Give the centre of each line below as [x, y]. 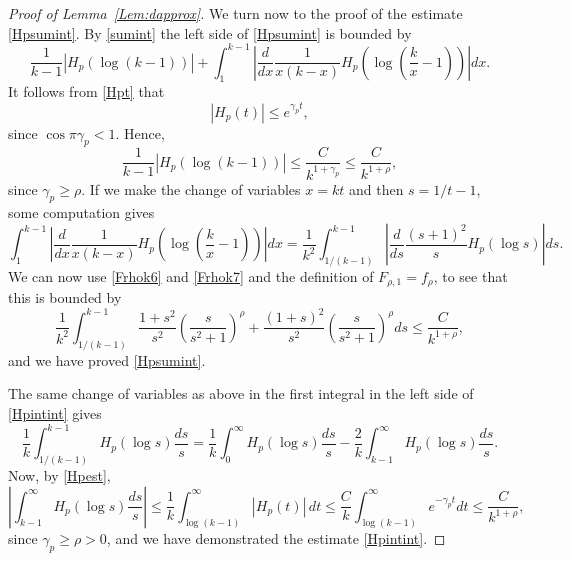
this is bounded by [65, 297]
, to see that [470, 275]
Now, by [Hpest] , [59, 474]
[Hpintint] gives [55, 413]
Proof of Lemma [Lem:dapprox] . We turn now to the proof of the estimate [235, 13]
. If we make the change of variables [191, 188]
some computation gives [81, 212]
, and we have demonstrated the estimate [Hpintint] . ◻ [276, 538]
